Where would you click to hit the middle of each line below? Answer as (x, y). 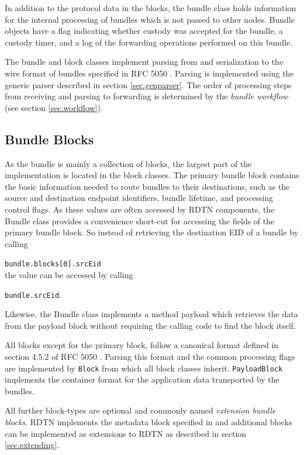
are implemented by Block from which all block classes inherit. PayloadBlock (144, 368)
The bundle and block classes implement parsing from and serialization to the (144, 62)
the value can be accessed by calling (69, 274)
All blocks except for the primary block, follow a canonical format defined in (142, 345)
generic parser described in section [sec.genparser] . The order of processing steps (148, 84)
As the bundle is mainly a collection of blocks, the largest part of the (128, 163)
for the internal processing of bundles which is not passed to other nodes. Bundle (150, 19)
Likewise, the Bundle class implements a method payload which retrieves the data (151, 314)
